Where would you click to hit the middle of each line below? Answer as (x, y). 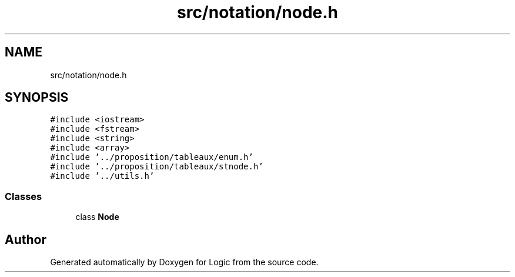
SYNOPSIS (37, 98)
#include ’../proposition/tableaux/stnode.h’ (157, 167)
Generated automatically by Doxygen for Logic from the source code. (184, 262)
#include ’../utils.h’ (102, 176)
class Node (97, 217)
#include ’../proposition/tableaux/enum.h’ (152, 157)
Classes (24, 196)
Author (26, 239)
